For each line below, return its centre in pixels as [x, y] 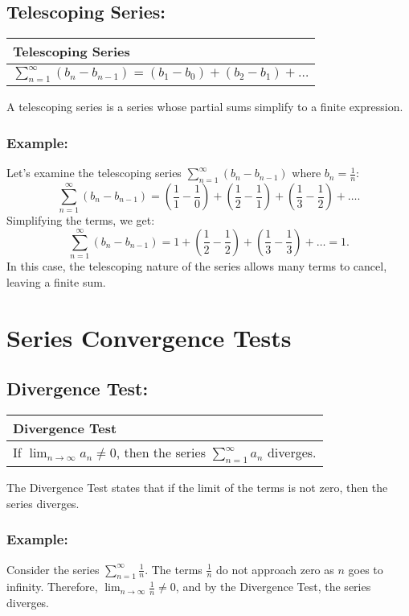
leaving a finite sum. [56, 281]
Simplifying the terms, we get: [81, 220]
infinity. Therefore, [52, 587]
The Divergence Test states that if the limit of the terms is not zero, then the [197, 488]
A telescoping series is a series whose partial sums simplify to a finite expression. [205, 107]
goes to [366, 569]
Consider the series [53, 569]
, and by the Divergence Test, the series [273, 587]
